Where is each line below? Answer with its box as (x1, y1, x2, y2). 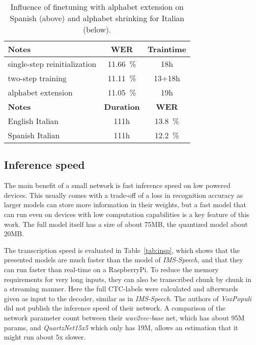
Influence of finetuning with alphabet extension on (10, 1, 184, 12)
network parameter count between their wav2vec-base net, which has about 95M (4, 312, 245, 322)
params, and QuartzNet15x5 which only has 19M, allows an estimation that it (4, 322, 238, 332)
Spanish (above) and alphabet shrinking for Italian (9, 12, 184, 24)
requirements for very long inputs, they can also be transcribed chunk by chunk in (4, 274, 252, 284)
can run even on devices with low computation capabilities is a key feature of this (4, 209, 250, 219)
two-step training (8, 72, 67, 84)
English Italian (8, 115, 59, 126)
